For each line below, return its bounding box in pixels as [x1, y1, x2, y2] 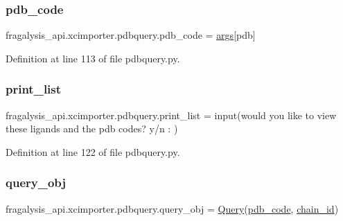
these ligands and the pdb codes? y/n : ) [6, 121, 178, 136]
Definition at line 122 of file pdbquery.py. [6, 144, 180, 159]
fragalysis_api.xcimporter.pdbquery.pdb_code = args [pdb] [6, 28, 256, 42]
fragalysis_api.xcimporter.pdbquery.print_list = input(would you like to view [6, 107, 337, 122]
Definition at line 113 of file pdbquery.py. [6, 51, 180, 65]
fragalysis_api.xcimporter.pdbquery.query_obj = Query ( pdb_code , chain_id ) [6, 201, 339, 215]
